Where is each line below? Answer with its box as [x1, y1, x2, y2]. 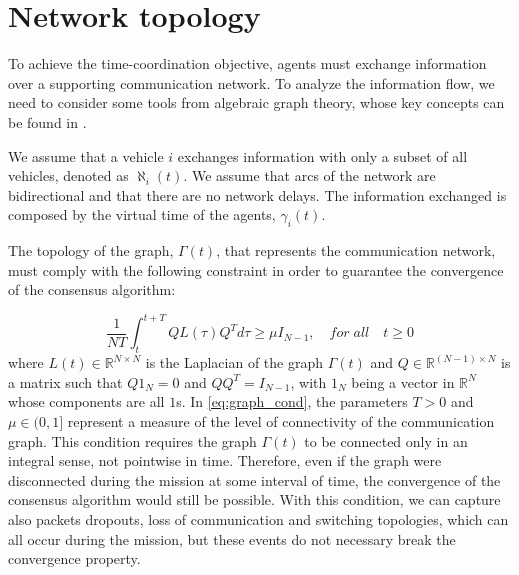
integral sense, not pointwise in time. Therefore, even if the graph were [8, 450, 442, 471]
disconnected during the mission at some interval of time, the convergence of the [8, 469, 501, 490]
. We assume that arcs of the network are [183, 165, 436, 186]
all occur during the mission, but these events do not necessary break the [8, 528, 456, 549]
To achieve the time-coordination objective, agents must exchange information [8, 53, 487, 74]
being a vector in [351, 371, 455, 392]
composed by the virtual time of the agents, [8, 204, 276, 225]
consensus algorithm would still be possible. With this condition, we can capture [8, 489, 501, 510]
